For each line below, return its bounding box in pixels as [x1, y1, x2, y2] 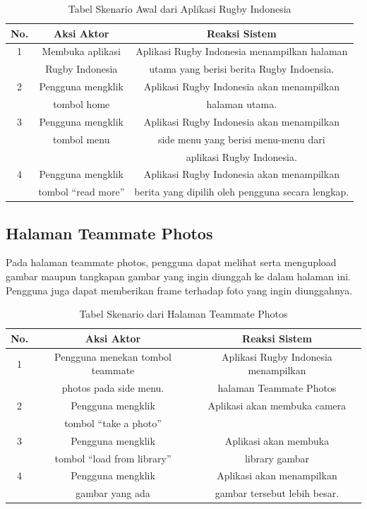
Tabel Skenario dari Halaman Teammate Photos [79, 306, 288, 321]
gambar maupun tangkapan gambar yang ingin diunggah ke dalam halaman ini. [6, 269, 351, 284]
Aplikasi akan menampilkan [217, 468, 337, 483]
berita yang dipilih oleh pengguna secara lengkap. [134, 184, 349, 199]
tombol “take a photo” [64, 415, 162, 430]
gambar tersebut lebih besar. [215, 486, 339, 501]
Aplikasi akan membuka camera [207, 397, 347, 412]
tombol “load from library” [54, 450, 172, 465]
